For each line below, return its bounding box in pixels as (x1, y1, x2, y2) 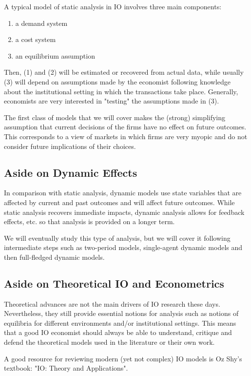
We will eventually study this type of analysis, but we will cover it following (4, 232, 231, 243)
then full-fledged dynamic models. (4, 251, 105, 262)
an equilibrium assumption (15, 50, 95, 61)
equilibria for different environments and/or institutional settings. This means (4, 317, 236, 328)
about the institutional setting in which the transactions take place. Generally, (4, 86, 238, 96)
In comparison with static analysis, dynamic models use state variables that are (4, 188, 242, 198)
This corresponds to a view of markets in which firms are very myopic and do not (4, 131, 248, 141)
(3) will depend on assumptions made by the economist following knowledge (4, 76, 231, 86)
